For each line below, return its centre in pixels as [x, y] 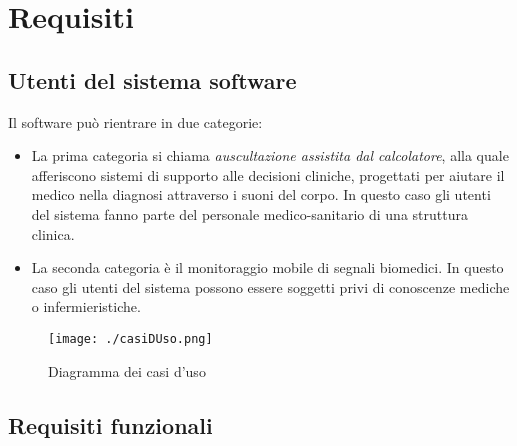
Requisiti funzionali [110, 424]
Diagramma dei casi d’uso [127, 370]
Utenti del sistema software [152, 79]
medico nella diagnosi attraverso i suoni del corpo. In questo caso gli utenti [261, 194]
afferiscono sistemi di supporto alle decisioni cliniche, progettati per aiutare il [268, 174]
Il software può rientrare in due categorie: [135, 121]
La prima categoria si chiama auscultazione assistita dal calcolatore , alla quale [270, 155]
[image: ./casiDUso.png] [130, 338]
